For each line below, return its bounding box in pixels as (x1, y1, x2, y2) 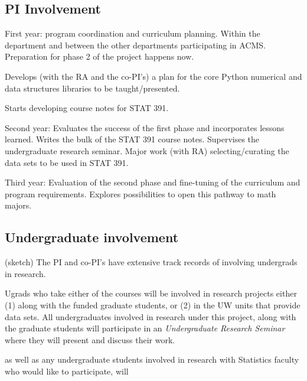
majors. (5, 199, 32, 211)
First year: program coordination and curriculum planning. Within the (5, 27, 260, 40)
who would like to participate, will (5, 364, 129, 377)
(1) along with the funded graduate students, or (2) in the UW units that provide (5, 298, 301, 311)
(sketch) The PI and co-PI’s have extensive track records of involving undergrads (5, 256, 298, 268)
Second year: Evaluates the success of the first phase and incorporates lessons (5, 121, 285, 133)
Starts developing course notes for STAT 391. (5, 102, 169, 114)
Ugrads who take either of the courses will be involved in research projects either (5, 287, 297, 299)
